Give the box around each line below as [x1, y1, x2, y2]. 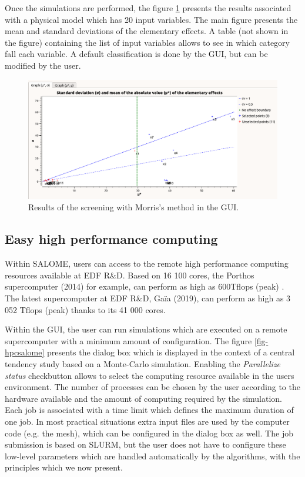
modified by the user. [5, 59, 81, 71]
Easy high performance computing [5, 230, 218, 248]
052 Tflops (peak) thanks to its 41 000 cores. [5, 303, 166, 315]
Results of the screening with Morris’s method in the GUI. [28, 201, 239, 213]
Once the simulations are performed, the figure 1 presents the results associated [5, 2, 291, 14]
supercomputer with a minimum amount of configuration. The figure [5, 334, 252, 347]
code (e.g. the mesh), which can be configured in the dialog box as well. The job [5, 426, 293, 439]
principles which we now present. [5, 461, 123, 473]
